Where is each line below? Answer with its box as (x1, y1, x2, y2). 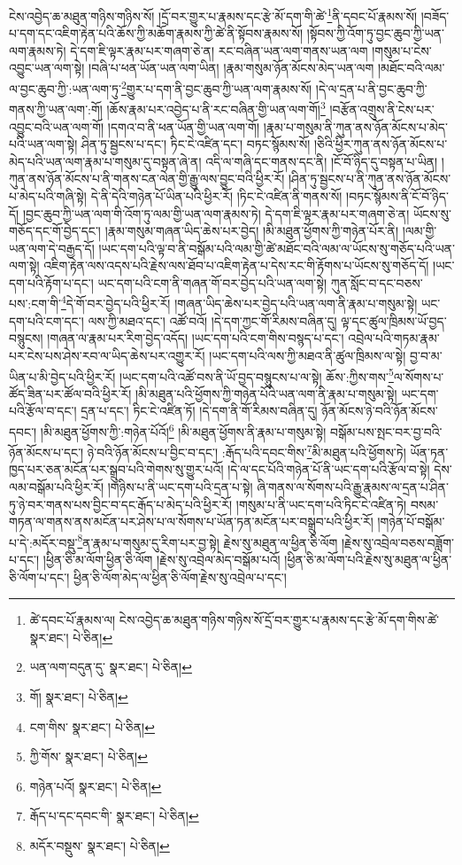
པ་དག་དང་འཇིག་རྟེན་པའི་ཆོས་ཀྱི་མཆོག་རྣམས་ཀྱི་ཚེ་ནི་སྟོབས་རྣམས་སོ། (9, 24, 304, 43)
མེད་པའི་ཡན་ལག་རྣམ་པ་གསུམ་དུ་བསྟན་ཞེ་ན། (9, 152, 202, 170)
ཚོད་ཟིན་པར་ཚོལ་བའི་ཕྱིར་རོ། (9, 384, 132, 402)
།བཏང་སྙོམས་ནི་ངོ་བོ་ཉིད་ (346, 186, 449, 205)
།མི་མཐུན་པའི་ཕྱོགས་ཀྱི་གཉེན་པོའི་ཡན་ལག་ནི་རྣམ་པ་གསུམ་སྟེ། (135, 384, 397, 402)
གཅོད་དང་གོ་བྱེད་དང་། (9, 222, 101, 240)
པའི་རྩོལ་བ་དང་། (9, 401, 77, 420)
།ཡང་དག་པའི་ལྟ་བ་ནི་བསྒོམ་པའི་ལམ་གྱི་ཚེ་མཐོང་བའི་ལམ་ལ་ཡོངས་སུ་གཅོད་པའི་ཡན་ (98, 238, 455, 257)
